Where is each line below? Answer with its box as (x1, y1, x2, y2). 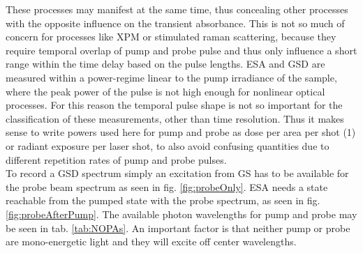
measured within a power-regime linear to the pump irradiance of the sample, (6, 70, 337, 84)
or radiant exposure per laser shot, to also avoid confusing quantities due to (6, 138, 329, 153)
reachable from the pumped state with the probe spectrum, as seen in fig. (6, 193, 320, 208)
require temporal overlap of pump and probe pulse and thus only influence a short (6, 43, 357, 57)
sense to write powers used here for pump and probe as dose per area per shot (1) (6, 125, 356, 139)
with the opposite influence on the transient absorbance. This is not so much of (6, 15, 345, 30)
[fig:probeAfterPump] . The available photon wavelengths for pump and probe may (6, 206, 357, 221)
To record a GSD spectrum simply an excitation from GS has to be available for (6, 166, 349, 181)
